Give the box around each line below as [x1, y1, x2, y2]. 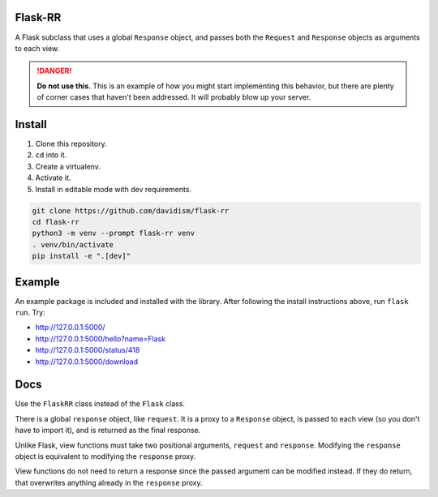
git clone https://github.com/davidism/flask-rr [32, 206, 230, 215]
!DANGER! [36, 66, 72, 76]
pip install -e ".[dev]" [32, 251, 131, 261]
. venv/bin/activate [32, 240, 114, 249]
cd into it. [35, 150, 67, 160]
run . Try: [15, 307, 45, 317]
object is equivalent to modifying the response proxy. [15, 452, 196, 461]
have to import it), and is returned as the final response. [15, 426, 201, 435]
